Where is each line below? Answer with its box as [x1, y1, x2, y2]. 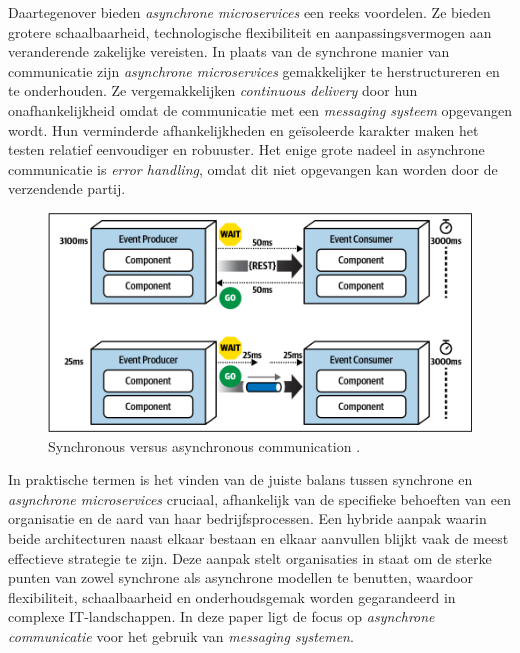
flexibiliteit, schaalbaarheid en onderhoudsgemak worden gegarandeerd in [8, 586, 456, 607]
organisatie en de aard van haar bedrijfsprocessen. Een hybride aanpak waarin [8, 508, 487, 529]
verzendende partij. [8, 178, 126, 199]
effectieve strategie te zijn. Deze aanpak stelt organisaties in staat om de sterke [8, 547, 492, 568]
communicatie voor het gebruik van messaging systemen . [8, 625, 354, 646]
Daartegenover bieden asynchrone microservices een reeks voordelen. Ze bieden [8, 2, 491, 22]
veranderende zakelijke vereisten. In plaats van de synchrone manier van [8, 41, 450, 62]
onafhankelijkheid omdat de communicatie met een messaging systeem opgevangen [8, 99, 512, 120]
